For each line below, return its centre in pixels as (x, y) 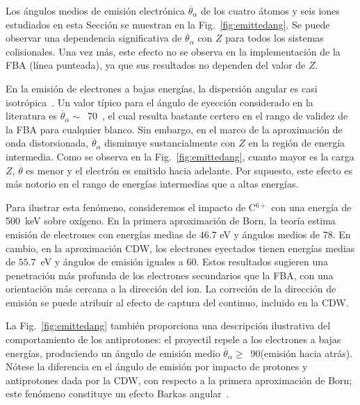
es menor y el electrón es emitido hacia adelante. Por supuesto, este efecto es (189, 170)
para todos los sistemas (275, 38)
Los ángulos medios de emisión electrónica (95, 10)
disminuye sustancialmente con (170, 143)
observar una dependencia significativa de (94, 38)
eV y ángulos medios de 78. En (285, 234)
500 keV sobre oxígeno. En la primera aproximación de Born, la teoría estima (171, 221)
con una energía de (311, 207)
